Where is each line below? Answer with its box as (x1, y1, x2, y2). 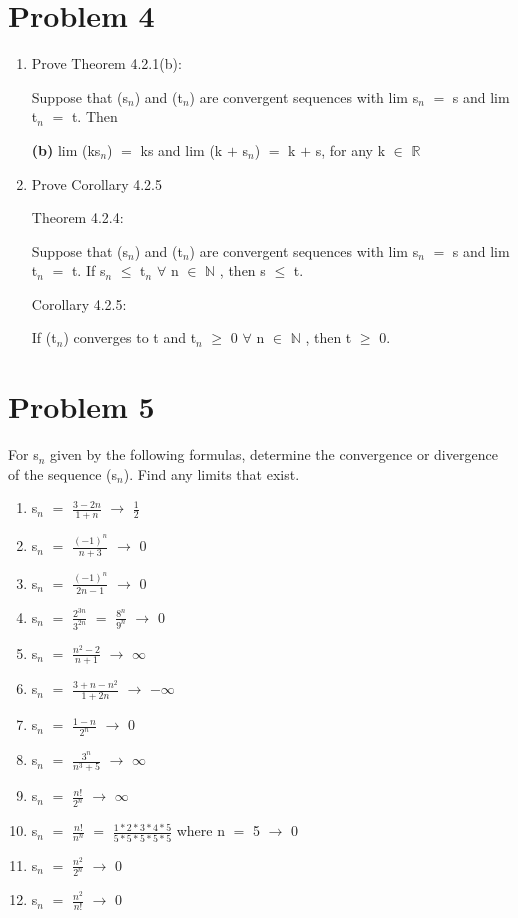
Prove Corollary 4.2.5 (31, 173, 163, 194)
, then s (219, 260, 266, 281)
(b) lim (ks (31, 139, 101, 160)
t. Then (71, 106, 118, 127)
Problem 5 (8, 386, 155, 427)
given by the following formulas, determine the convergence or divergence (49, 444, 498, 465)
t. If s (71, 260, 106, 281)
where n (176, 820, 225, 841)
